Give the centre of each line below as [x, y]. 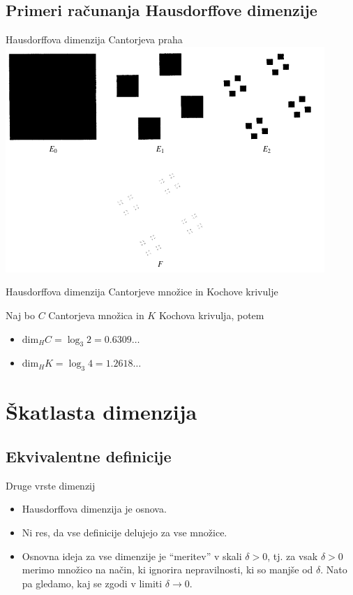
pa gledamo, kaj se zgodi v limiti [92, 583]
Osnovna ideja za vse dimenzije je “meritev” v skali [132, 556]
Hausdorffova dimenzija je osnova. [94, 509]
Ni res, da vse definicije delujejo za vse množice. [125, 532]
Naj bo [21, 315]
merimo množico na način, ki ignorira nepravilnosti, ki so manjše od [167, 570]
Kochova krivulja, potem [211, 315]
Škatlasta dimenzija [102, 412]
